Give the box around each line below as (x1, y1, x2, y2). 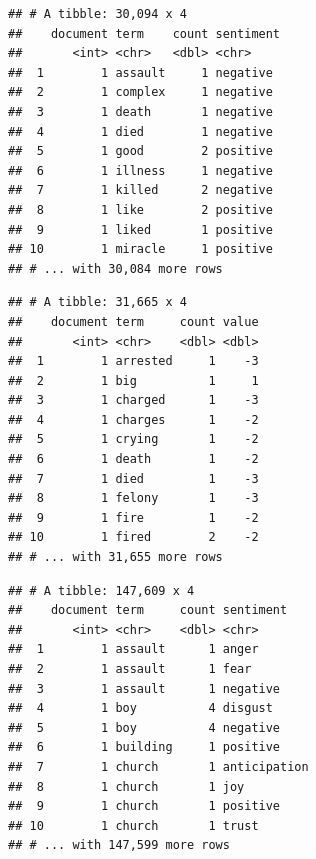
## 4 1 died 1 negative (8, 124, 273, 139)
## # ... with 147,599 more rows (8, 838, 230, 853)
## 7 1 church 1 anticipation (8, 759, 309, 774)
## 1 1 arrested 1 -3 (8, 354, 259, 369)
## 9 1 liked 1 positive (8, 222, 273, 237)
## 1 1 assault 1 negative (8, 65, 273, 80)
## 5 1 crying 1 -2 (8, 432, 259, 447)
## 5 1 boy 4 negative (8, 720, 281, 735)
